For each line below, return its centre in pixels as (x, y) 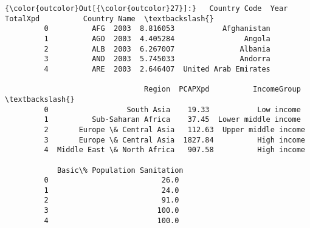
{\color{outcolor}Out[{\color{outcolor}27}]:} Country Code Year (146, 8)
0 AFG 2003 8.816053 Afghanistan (157, 29)
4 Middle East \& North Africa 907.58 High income (174, 150)
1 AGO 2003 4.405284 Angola (157, 39)
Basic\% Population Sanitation (120, 170)
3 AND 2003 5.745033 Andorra (157, 59)
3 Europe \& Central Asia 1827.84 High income (174, 140)
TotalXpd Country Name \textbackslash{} (109, 18)
